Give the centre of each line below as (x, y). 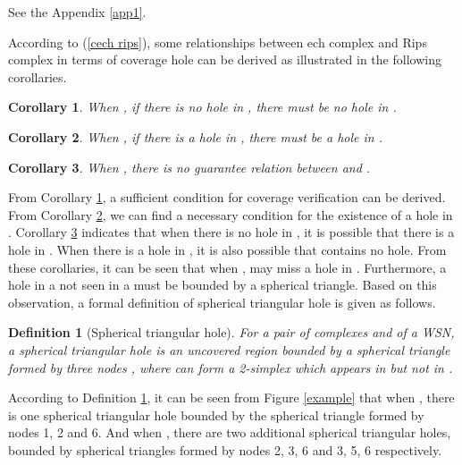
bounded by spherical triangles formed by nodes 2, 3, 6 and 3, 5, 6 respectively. (225, 449)
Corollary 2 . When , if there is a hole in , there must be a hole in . (195, 136)
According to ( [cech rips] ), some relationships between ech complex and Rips (218, 42)
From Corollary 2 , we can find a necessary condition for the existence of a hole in (231, 214)
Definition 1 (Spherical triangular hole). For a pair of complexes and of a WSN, (231, 332)
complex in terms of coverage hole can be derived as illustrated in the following (225, 59)
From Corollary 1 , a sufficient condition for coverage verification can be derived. (227, 197)
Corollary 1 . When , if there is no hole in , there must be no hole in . (202, 107)
